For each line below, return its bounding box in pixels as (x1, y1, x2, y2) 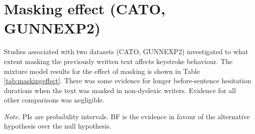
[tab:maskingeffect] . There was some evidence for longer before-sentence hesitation (4, 75, 251, 86)
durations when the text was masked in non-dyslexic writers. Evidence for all (4, 85, 236, 95)
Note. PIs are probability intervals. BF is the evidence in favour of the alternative (4, 111, 250, 121)
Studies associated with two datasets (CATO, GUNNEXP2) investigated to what (4, 46, 249, 57)
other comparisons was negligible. (4, 95, 105, 105)
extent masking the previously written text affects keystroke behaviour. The (4, 56, 233, 66)
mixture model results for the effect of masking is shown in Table (4, 66, 200, 76)
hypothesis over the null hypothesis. (4, 121, 112, 131)
